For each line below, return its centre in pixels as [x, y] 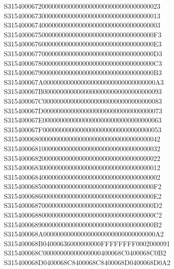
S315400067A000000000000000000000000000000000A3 [84, 82]
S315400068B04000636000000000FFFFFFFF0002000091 [87, 243]
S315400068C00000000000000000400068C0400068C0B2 [85, 253]
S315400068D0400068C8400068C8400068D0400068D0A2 [87, 262]
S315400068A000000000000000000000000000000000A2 [84, 234]
